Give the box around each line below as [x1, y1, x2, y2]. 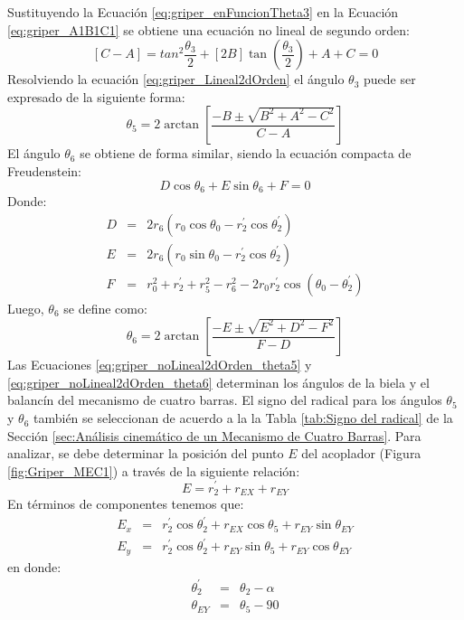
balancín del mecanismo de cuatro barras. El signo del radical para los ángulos [7, 390, 442, 409]
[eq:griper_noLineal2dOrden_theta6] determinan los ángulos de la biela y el [7, 372, 430, 391]
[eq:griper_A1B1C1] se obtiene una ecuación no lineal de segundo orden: [7, 20, 410, 39]
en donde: [7, 557, 62, 576]
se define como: [63, 298, 147, 317]
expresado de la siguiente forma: [7, 87, 185, 106]
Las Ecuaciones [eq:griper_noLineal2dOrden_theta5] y [7, 355, 312, 374]
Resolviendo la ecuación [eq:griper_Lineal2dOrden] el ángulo [7, 70, 345, 89]
